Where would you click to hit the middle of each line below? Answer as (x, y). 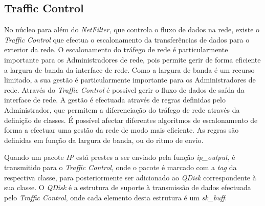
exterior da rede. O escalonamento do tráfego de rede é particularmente (116, 49)
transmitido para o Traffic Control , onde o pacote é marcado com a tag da (120, 167)
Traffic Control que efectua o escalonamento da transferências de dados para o (127, 39)
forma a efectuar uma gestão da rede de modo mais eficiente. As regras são (122, 130)
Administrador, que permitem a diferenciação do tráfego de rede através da (122, 109)
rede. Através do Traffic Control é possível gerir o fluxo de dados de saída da (124, 89)
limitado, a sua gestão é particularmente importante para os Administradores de (130, 80)
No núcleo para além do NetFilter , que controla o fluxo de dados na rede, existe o (132, 29)
